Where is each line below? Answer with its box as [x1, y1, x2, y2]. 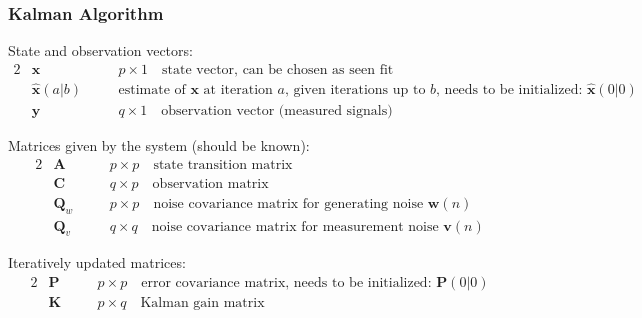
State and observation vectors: [8, 40, 193, 61]
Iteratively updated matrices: [8, 252, 186, 273]
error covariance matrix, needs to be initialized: [141, 276, 432, 291]
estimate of [118, 83, 186, 98]
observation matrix [152, 176, 269, 191]
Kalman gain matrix [140, 296, 265, 311]
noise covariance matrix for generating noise [153, 196, 424, 211]
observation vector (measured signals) [161, 104, 393, 119]
